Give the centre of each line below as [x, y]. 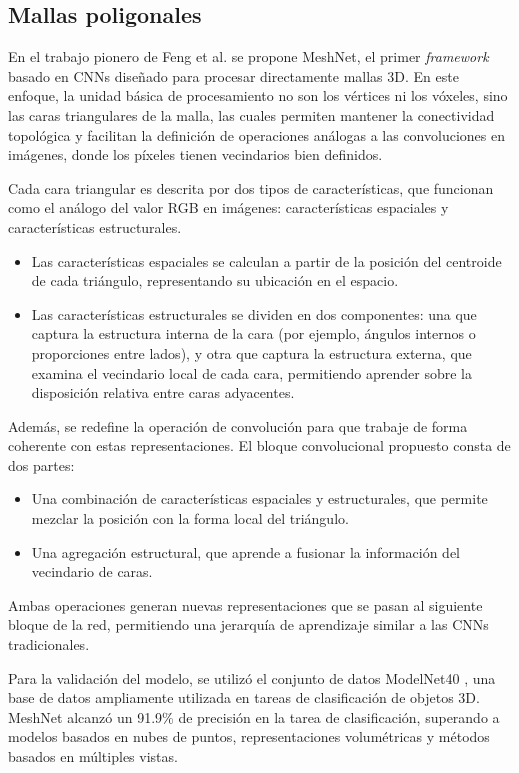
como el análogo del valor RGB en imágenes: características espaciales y [228, 207]
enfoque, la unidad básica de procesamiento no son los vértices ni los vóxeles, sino [258, 95]
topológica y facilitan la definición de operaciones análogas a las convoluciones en [256, 134]
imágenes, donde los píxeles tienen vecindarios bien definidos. [195, 154]
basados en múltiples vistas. [93, 756]
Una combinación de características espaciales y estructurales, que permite [259, 498]
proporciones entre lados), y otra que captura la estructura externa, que [251, 352]
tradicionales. [49, 644]
